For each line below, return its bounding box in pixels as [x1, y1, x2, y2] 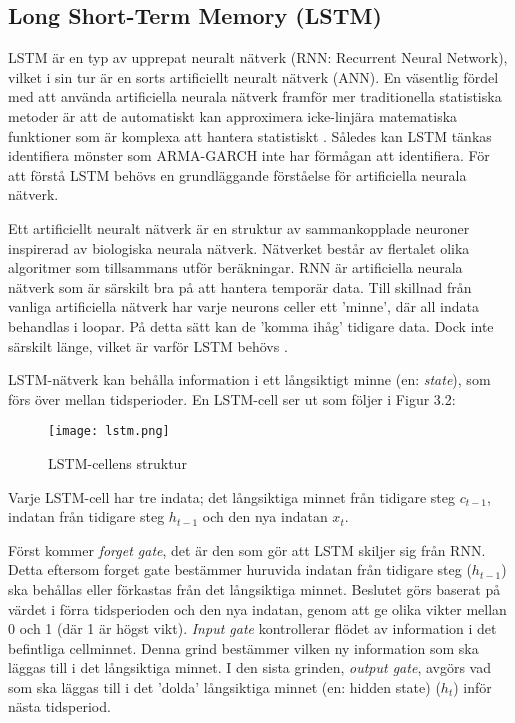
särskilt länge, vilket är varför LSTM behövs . [8, 335, 288, 356]
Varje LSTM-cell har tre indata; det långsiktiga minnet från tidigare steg [8, 486, 456, 507]
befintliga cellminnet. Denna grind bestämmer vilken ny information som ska [8, 637, 479, 658]
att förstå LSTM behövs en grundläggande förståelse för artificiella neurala [8, 164, 467, 185]
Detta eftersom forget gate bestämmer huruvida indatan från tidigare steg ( [8, 559, 472, 580]
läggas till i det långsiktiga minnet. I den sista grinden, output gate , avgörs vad [8, 657, 491, 678]
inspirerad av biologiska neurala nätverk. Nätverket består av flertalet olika [8, 237, 470, 258]
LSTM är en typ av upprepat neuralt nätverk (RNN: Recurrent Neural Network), [8, 47, 508, 68]
